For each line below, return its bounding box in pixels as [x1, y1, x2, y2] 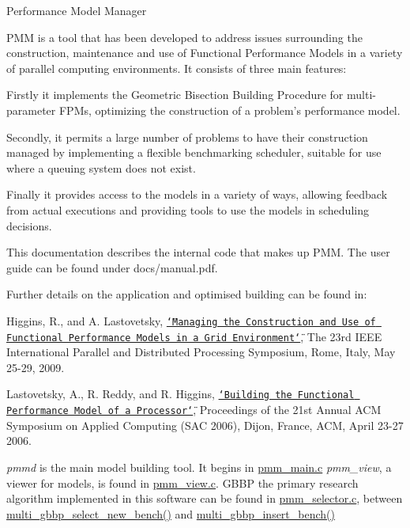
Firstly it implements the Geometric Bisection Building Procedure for [6, 86, 344, 103]
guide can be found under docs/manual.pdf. [6, 259, 218, 275]
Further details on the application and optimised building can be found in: [6, 286, 367, 302]
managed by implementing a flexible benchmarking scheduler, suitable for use [6, 144, 382, 161]
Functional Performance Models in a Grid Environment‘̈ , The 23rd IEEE [6, 328, 382, 344]
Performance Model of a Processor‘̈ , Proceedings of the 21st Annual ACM [6, 401, 382, 418]
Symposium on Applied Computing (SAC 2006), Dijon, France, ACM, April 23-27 [6, 416, 404, 433]
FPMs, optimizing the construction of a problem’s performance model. [58, 101, 401, 118]
